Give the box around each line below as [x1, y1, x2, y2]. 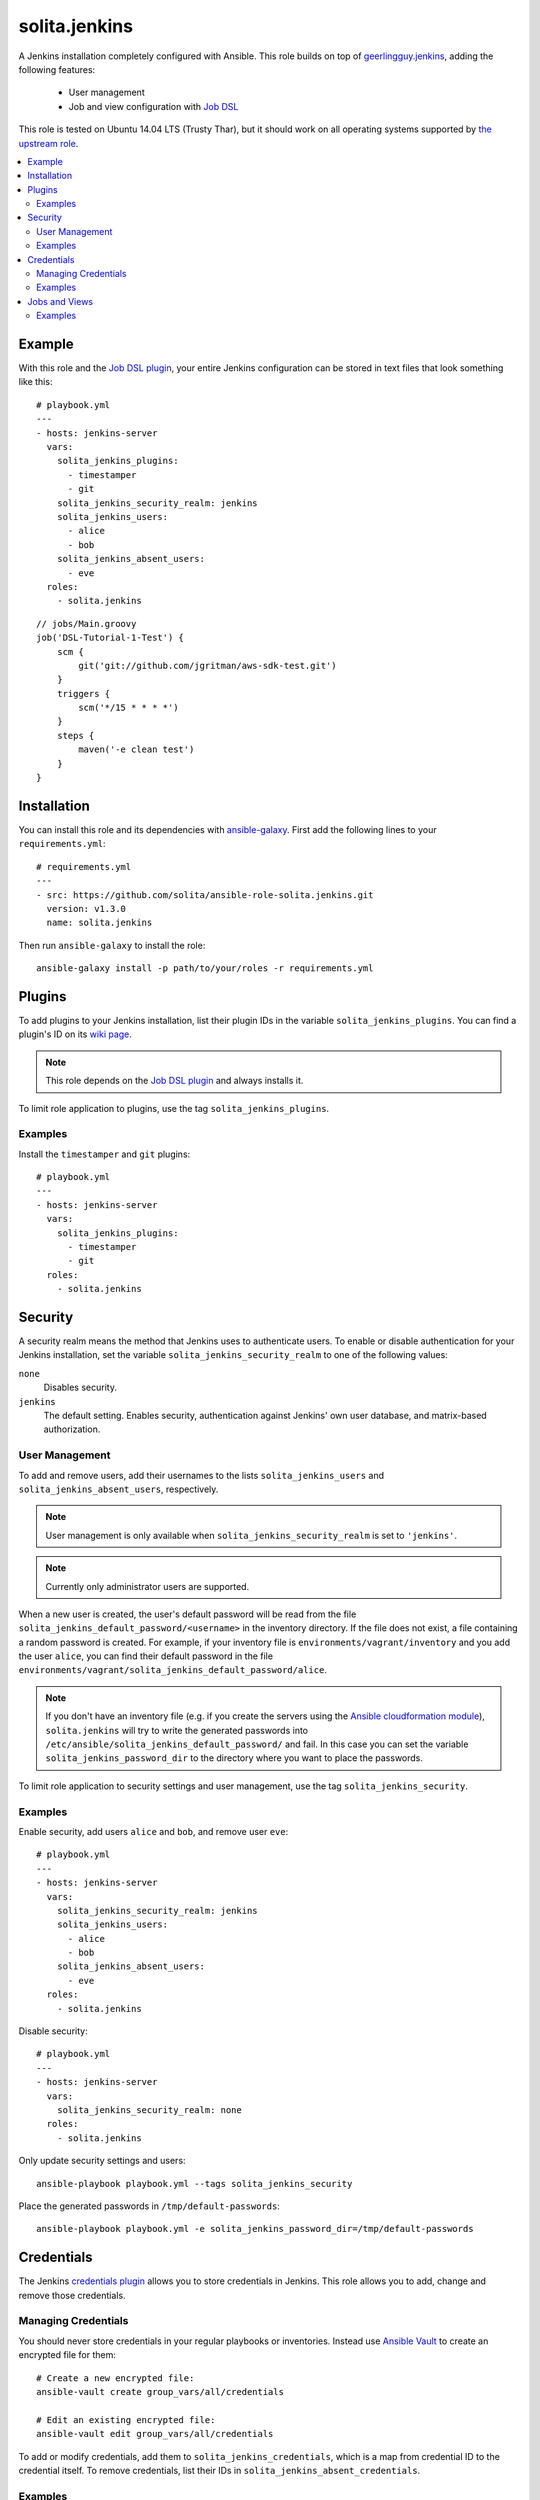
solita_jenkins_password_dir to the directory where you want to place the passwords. [45, 1752, 424, 1764]
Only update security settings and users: [18, 2155, 186, 2167]
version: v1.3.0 [46, 903, 127, 914]
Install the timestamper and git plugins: [18, 1148, 191, 1160]
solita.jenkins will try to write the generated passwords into [45, 1724, 309, 1736]
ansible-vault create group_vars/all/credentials [36, 2386, 285, 2397]
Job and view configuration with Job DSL [68, 100, 239, 112]
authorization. [43, 1423, 101, 1435]
